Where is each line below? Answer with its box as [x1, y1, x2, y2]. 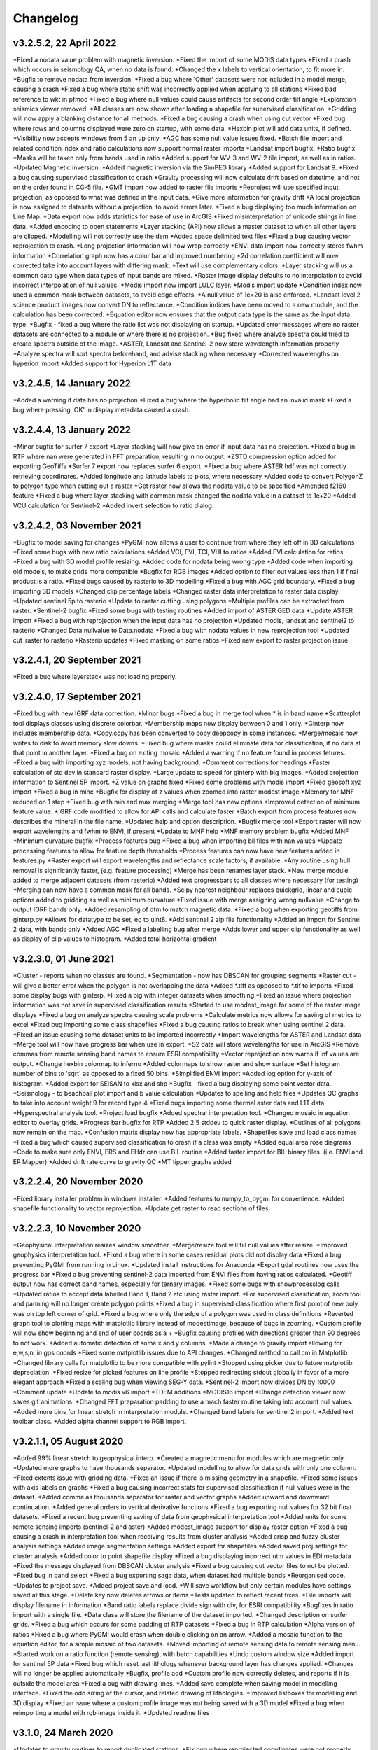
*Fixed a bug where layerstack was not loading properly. [13, 673, 177, 681]
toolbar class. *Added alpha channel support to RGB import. [13, 1417, 187, 1425]
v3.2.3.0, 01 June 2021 [13, 953, 115, 965]
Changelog [13, 10, 78, 26]
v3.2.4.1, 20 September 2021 [13, 654, 141, 666]
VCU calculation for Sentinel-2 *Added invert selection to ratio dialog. [13, 501, 214, 510]
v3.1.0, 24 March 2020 [13, 1726, 113, 1739]
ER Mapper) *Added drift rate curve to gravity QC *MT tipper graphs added [13, 1157, 232, 1165]
